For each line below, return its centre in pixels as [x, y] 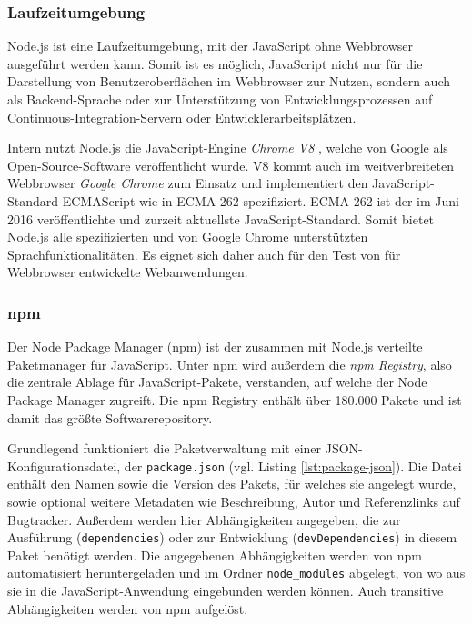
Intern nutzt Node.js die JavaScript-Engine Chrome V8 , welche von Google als [228, 148]
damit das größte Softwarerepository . [110, 417]
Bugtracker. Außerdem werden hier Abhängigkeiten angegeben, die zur [204, 519]
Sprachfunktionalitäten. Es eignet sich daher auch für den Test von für [204, 254]
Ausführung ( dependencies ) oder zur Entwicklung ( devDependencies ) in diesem [232, 537]
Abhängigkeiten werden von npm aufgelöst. [128, 608]
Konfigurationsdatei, [64, 466]
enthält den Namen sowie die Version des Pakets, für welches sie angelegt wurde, [232, 484]
